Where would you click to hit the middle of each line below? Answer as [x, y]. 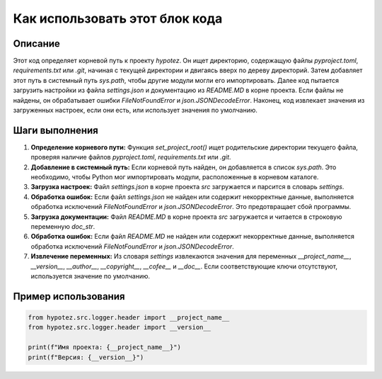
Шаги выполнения [56, 130]
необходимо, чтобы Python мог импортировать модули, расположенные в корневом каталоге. [175, 177]
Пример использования [69, 296]
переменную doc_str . [63, 227]
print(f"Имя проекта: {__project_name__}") [105, 347]
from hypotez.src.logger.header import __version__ [120, 327]
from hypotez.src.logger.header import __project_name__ [129, 318]
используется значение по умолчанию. [91, 276]
